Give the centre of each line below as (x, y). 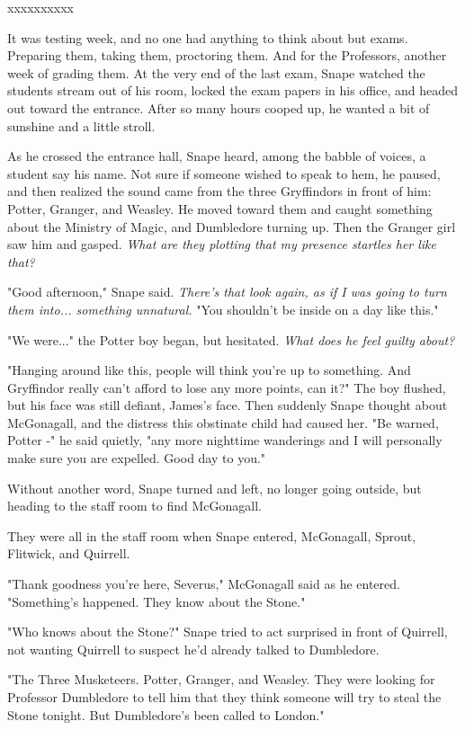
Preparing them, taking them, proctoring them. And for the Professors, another (227, 55)
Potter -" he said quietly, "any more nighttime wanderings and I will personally (225, 440)
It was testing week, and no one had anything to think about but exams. (208, 37)
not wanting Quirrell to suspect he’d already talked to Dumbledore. (193, 649)
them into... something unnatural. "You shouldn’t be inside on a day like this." (223, 309)
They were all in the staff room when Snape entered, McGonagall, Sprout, (212, 535)
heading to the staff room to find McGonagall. (134, 506)
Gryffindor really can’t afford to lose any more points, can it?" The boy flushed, (227, 387)
